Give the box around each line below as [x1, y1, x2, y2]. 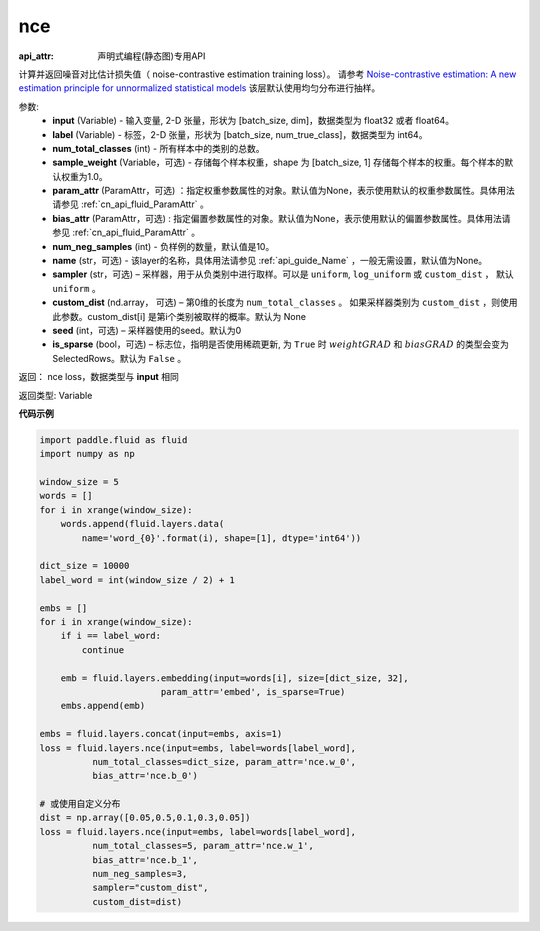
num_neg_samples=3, [91, 868, 188, 880]
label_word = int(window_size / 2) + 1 [39, 574, 235, 585]
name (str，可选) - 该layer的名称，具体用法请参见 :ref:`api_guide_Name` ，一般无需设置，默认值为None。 [52, 255, 488, 267]
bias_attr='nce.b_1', [91, 854, 199, 865]
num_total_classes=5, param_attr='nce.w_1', [91, 840, 314, 852]
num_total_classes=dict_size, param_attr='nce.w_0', [91, 756, 357, 767]
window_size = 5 [39, 476, 120, 488]
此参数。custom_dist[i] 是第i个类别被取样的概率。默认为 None [52, 310, 307, 322]
